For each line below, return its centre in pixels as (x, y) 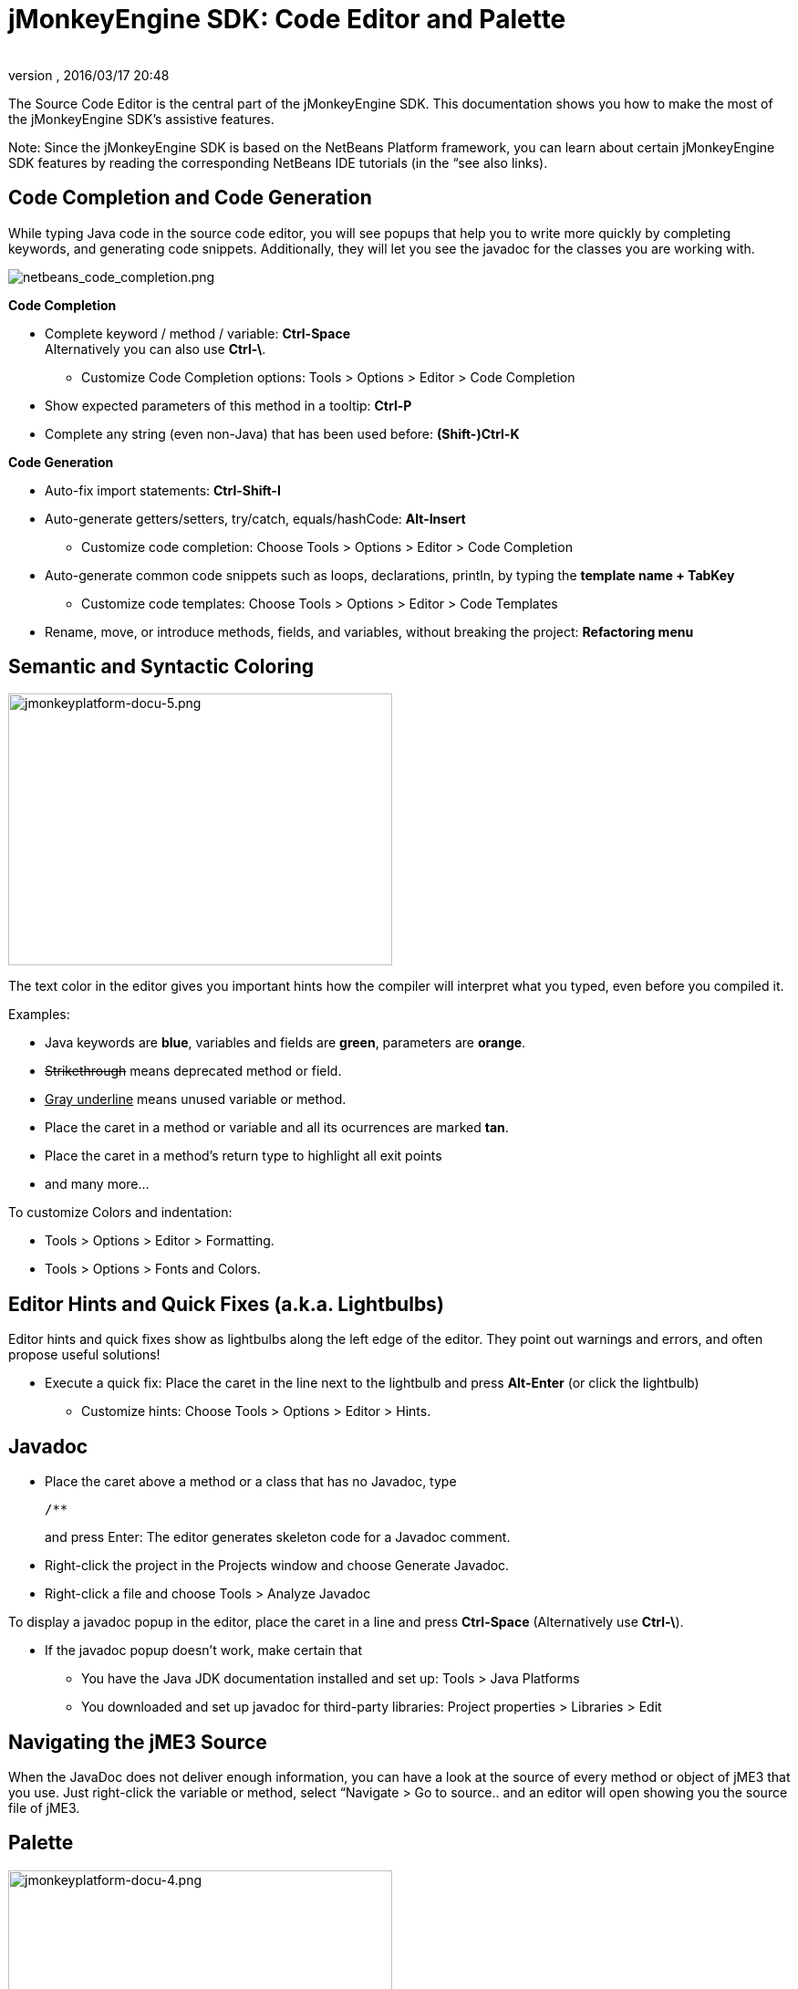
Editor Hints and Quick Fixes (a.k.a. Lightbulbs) (226, 1304)
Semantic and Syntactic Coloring (161, 667)
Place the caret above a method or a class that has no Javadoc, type (251, 1482)
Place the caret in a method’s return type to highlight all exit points (244, 1156)
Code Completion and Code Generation (190, 198)
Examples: (39, 1015)
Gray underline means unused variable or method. (196, 1099)
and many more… (97, 1184)
